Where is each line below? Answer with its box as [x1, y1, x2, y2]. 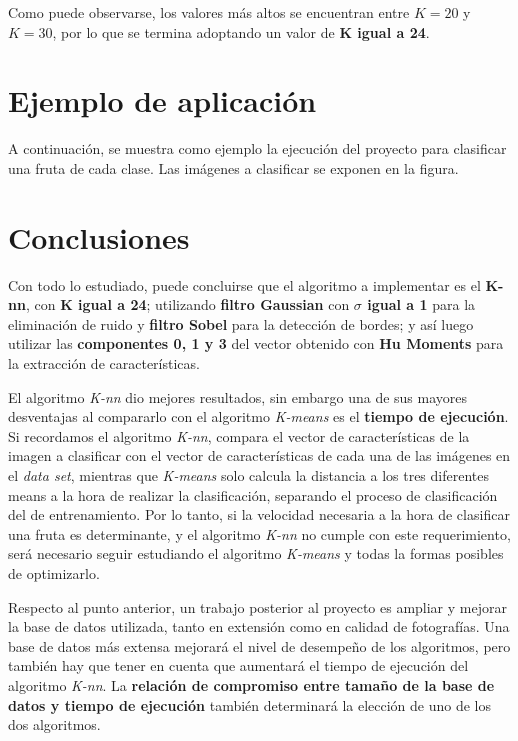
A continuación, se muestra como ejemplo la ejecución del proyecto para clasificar [8, 138, 507, 159]
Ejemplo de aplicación [8, 80, 317, 121]
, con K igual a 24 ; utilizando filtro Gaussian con [25, 294, 350, 315]
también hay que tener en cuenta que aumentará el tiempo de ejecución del [8, 655, 469, 676]
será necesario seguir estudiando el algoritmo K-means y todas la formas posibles [8, 543, 504, 564]
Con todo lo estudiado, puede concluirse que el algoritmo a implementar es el [8, 274, 481, 295]
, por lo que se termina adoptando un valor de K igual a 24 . [52, 21, 430, 42]
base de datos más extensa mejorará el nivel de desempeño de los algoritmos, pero [8, 635, 511, 656]
